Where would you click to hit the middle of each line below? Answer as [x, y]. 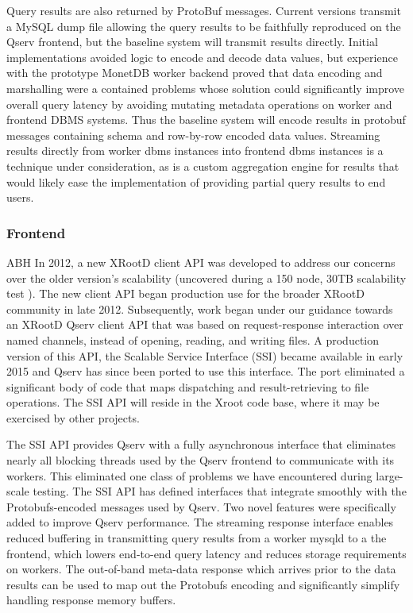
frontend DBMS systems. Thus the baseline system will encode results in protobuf [206, 120]
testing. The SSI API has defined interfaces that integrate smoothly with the [220, 491]
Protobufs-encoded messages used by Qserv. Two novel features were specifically [201, 506]
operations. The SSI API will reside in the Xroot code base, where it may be [193, 402]
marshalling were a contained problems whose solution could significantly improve [206, 88]
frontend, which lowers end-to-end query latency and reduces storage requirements [206, 553]
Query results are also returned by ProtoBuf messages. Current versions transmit [204, 10]
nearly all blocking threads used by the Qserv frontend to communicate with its [201, 460]
